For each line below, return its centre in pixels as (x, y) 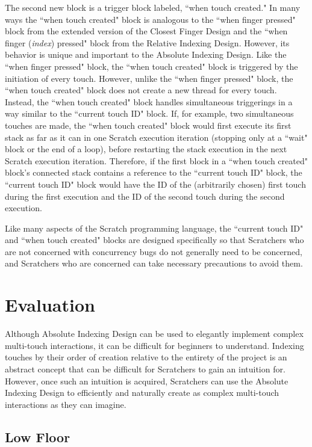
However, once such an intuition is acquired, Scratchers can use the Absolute (147, 381)
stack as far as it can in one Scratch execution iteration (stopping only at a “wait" (156, 137)
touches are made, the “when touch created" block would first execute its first (148, 125)
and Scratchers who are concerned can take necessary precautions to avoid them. (154, 263)
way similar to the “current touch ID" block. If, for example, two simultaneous (149, 113)
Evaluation (50, 305)
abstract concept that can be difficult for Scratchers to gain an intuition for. (145, 368)
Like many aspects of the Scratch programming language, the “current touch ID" (154, 228)
